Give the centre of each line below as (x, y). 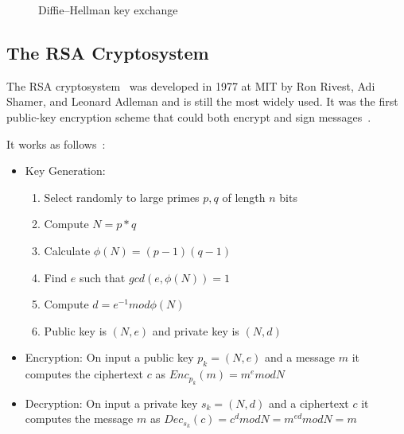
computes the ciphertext (84, 374)
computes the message (79, 418)
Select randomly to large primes (122, 197)
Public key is (76, 330)
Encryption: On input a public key (109, 357)
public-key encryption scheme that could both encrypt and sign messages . (189, 116)
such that (103, 277)
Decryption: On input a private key (111, 403)
